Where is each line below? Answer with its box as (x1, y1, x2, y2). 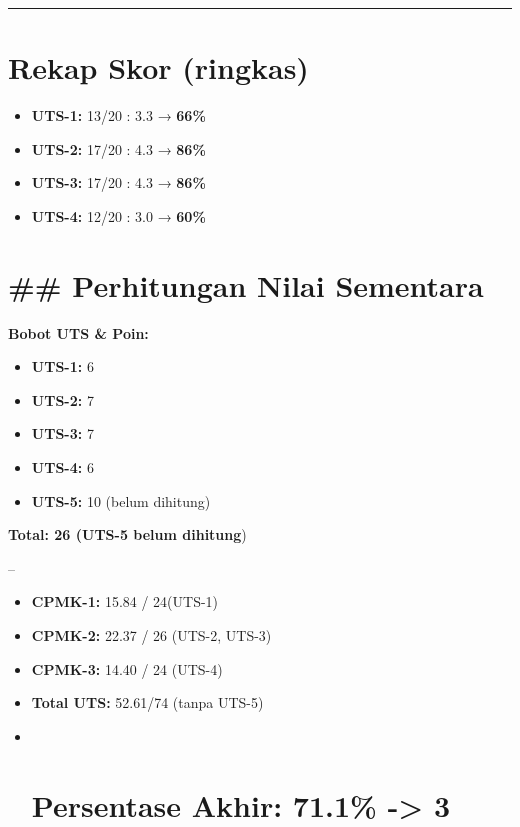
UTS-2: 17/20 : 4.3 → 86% (31, 138, 206, 159)
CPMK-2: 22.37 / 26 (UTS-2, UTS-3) (31, 624, 272, 645)
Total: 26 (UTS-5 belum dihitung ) (8, 524, 247, 545)
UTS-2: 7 (31, 389, 94, 410)
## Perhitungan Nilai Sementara (8, 264, 484, 305)
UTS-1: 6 (31, 356, 94, 377)
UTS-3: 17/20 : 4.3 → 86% (31, 172, 206, 193)
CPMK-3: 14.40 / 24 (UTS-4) (31, 658, 223, 679)
